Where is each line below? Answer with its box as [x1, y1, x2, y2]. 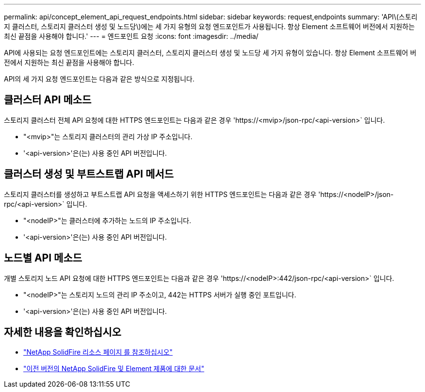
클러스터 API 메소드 [4, 94, 92, 106]
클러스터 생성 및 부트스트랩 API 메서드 [4, 168, 174, 180]
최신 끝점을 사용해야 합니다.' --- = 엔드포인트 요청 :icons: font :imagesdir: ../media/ [4, 32, 259, 40]
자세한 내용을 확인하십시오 [4, 326, 121, 338]
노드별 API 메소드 [4, 252, 82, 264]
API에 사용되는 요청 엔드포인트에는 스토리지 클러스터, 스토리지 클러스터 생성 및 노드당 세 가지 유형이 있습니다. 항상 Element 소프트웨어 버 [4, 49, 417, 57]
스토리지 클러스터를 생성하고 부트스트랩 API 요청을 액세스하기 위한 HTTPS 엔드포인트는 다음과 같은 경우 [4, 190, 317, 198]
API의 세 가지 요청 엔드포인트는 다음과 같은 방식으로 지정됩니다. [4, 75, 195, 83]
